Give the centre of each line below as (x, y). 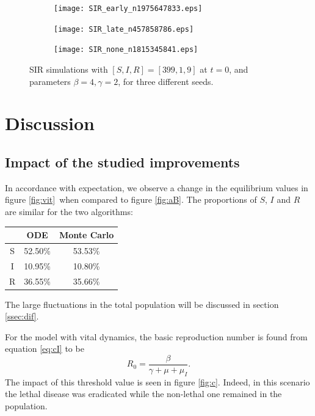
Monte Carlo (86, 235)
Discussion (50, 123)
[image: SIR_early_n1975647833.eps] (128, 9)
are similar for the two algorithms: (69, 211)
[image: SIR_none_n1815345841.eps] (126, 50)
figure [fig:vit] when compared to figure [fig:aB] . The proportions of (131, 199)
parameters (50, 81)
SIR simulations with (69, 69)
